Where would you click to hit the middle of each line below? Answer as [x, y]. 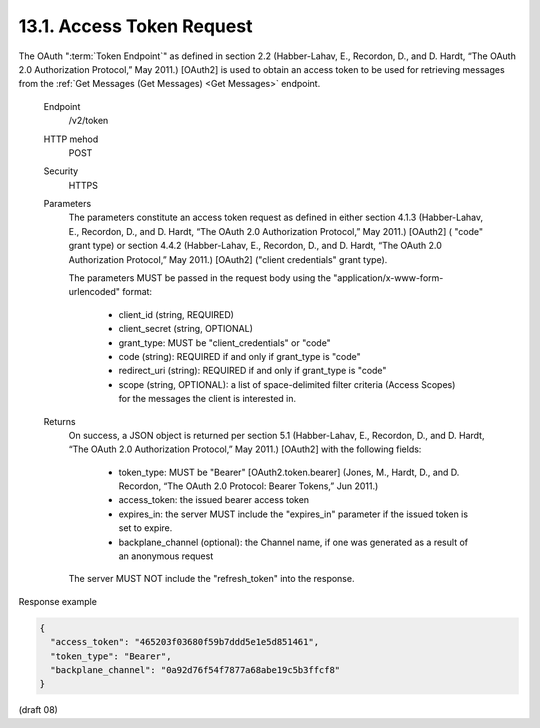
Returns [59, 421]
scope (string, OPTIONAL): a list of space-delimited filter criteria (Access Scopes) [287, 384]
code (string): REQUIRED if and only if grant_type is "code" [240, 356]
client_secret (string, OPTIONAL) [186, 329]
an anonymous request [166, 556]
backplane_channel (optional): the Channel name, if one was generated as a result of [293, 542]
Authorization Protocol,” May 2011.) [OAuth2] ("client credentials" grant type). [228, 259]
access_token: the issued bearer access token [214, 500]
